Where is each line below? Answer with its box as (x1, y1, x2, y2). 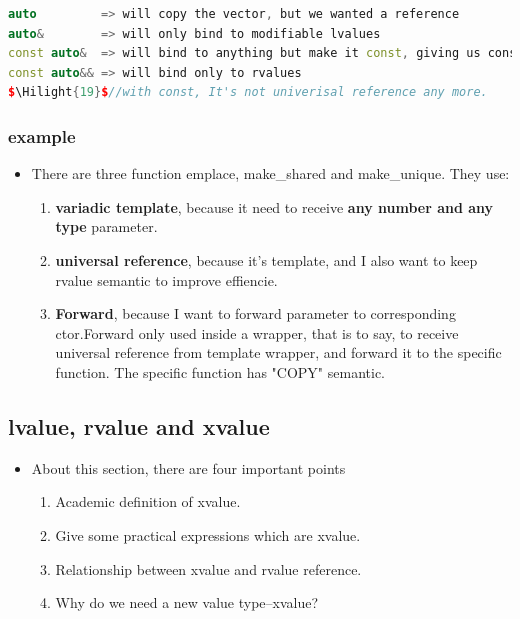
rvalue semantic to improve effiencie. (55, 269, 278, 290)
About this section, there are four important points (31, 457, 346, 478)
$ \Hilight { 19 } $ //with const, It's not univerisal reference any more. (8, 85, 488, 100)
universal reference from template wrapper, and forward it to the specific (55, 342, 502, 363)
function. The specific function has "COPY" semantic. (55, 361, 385, 382)
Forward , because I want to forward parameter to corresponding (55, 303, 456, 324)
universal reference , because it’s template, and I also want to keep (55, 249, 478, 270)
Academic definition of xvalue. (55, 491, 241, 512)
